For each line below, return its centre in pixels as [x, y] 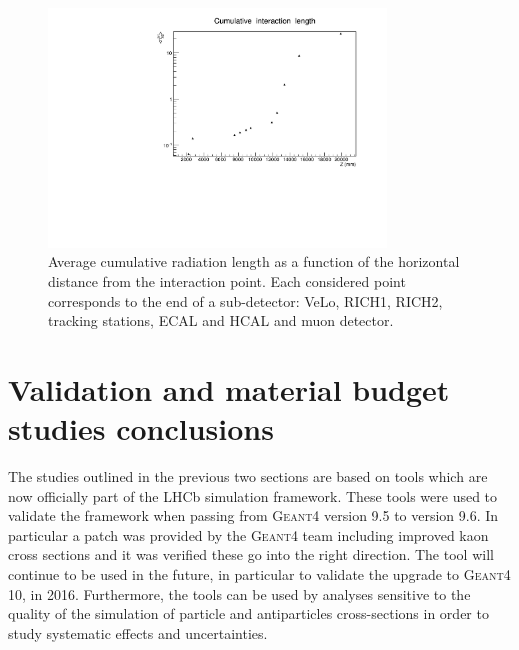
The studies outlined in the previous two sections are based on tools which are [248, 476]
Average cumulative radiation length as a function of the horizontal [254, 261]
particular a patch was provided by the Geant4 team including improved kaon [248, 534]
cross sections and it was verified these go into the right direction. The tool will [251, 554]
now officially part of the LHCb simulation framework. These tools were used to [253, 495]
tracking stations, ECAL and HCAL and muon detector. [221, 320]
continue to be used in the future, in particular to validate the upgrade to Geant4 [259, 573]
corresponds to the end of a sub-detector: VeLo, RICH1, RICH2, [245, 300]
